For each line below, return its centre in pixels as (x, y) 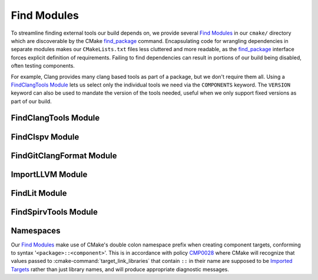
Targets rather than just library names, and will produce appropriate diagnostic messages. (120, 269)
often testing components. (43, 66)
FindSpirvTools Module (54, 212)
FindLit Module (39, 193)
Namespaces (36, 230)
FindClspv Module (45, 137)
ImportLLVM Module (49, 174)
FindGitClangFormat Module (64, 156)
